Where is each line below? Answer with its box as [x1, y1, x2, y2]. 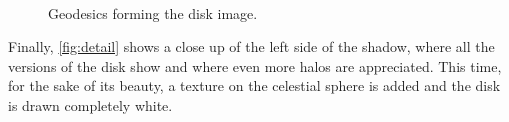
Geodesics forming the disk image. [48, 2, 258, 23]
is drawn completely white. [8, 94, 173, 115]
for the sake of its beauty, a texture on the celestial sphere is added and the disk [8, 75, 501, 96]
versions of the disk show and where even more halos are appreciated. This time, [8, 55, 502, 76]
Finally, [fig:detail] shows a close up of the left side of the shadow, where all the [8, 36, 495, 57]
